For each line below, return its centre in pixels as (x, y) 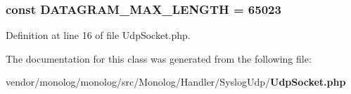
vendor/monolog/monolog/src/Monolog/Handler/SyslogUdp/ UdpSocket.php (176, 82)
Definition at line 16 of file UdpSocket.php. (98, 35)
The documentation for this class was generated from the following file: (159, 58)
